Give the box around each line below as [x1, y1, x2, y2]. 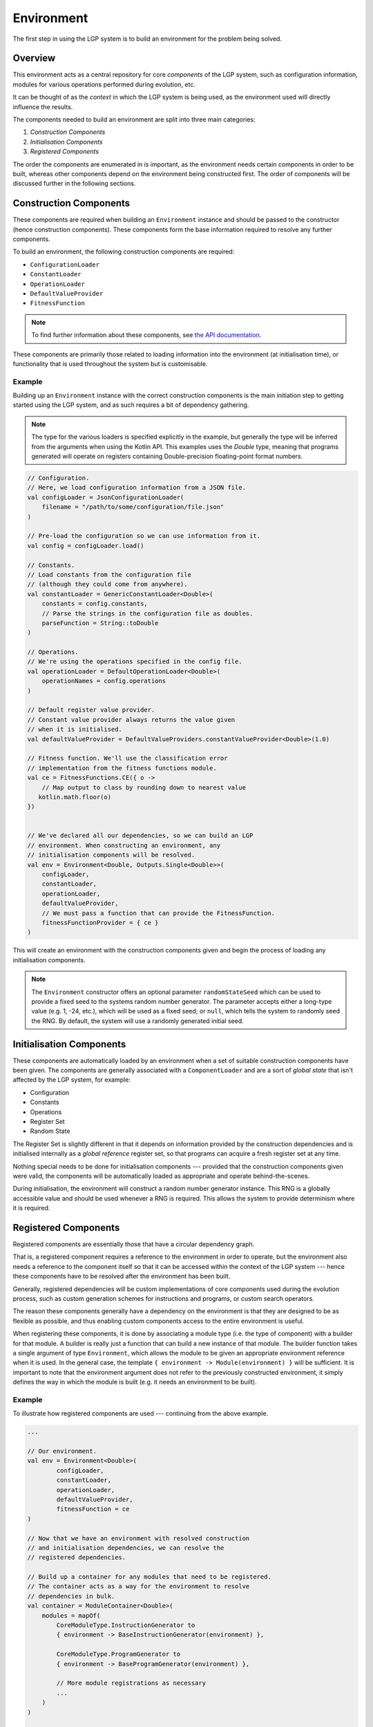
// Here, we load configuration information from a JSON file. [27, 484, 247, 492]
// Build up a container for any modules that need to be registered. [27, 1573, 272, 1581]
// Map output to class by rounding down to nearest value [41, 783, 247, 791]
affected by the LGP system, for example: [12, 1076, 131, 1084]
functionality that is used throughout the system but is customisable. [12, 359, 208, 368]
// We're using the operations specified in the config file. [27, 658, 242, 666]
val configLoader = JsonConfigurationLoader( [27, 493, 184, 501]
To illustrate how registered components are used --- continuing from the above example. [12, 1409, 269, 1418]
